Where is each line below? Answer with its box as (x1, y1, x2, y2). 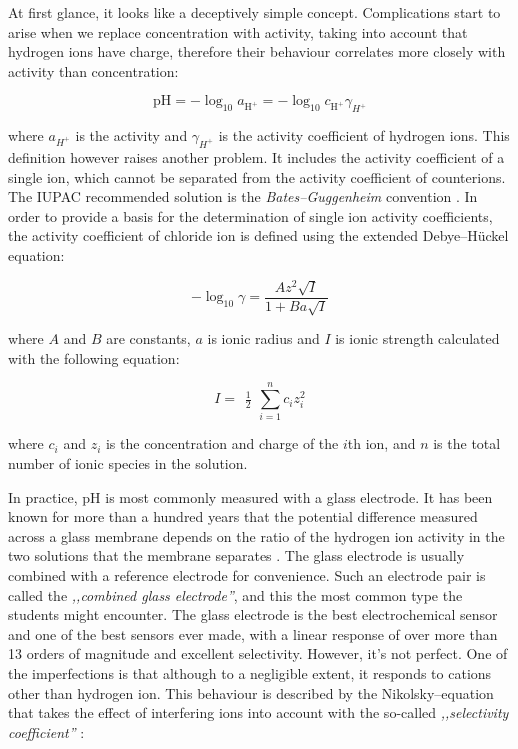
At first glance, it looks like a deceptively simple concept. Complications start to (8, 2, 501, 22)
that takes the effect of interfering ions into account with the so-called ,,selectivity (8, 702, 509, 723)
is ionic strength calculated (335, 328, 500, 349)
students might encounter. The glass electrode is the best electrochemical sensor (8, 604, 498, 625)
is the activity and (75, 125, 188, 146)
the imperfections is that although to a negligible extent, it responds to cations (8, 662, 492, 683)
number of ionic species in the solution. (8, 452, 248, 473)
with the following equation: (8, 347, 180, 368)
